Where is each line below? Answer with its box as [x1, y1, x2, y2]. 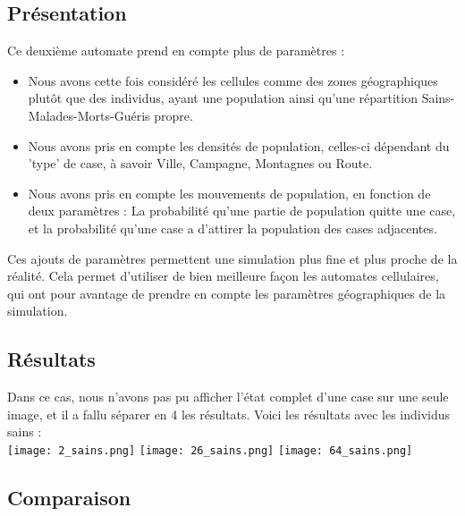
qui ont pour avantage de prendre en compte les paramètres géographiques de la [7, 283, 446, 302]
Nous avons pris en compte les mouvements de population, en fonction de [28, 183, 431, 202]
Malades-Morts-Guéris [28, 106, 150, 124]
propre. [154, 106, 193, 124]
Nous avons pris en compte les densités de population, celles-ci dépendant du [28, 136, 450, 155]
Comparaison [7, 483, 131, 511]
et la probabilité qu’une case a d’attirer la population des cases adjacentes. [28, 218, 437, 237]
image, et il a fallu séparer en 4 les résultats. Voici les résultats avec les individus [7, 404, 451, 423]
